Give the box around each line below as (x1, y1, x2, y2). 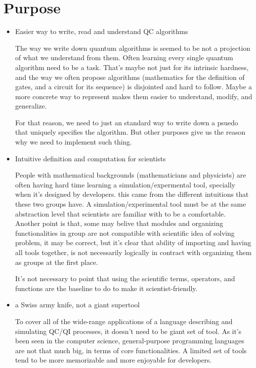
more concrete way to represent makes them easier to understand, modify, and (15, 91, 253, 101)
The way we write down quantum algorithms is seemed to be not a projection (15, 42, 251, 53)
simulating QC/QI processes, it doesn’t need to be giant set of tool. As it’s (15, 326, 242, 336)
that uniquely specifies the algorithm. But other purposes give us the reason (15, 127, 246, 137)
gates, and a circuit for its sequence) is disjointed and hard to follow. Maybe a (15, 81, 252, 92)
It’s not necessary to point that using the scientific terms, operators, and (15, 273, 235, 284)
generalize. (15, 101, 47, 111)
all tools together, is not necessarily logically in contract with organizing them (15, 247, 252, 257)
